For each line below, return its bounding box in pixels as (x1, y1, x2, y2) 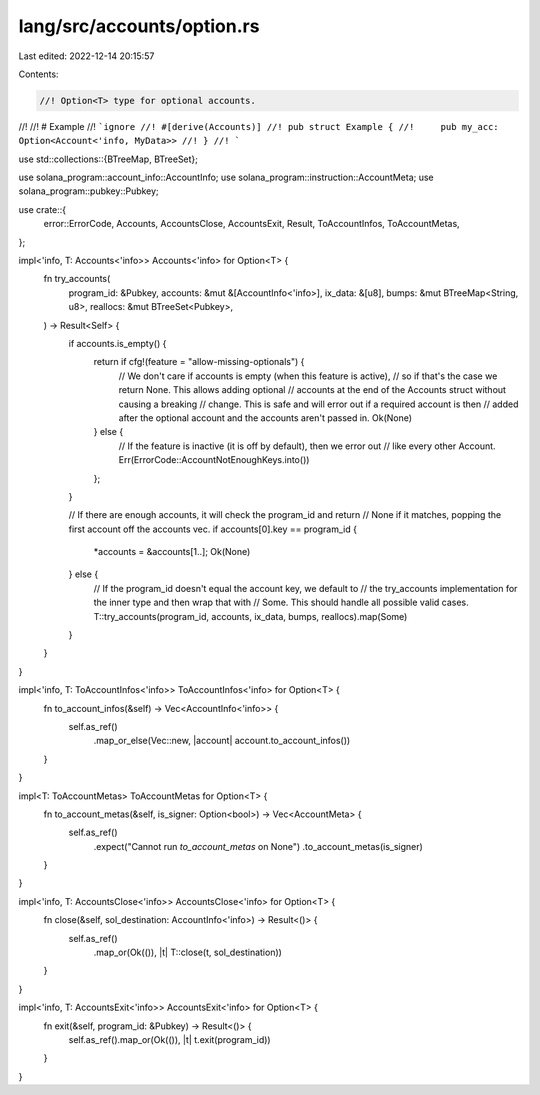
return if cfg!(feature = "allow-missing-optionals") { (93, 356, 305, 368)
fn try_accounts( (43, 273, 111, 285)
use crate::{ (18, 203, 67, 215)
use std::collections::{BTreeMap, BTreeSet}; (18, 153, 199, 165)
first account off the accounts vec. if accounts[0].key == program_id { (68, 523, 357, 535)
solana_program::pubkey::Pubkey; (18, 185, 159, 197)
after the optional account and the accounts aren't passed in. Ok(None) (118, 411, 413, 424)
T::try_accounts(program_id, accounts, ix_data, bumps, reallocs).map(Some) (93, 610, 408, 622)
